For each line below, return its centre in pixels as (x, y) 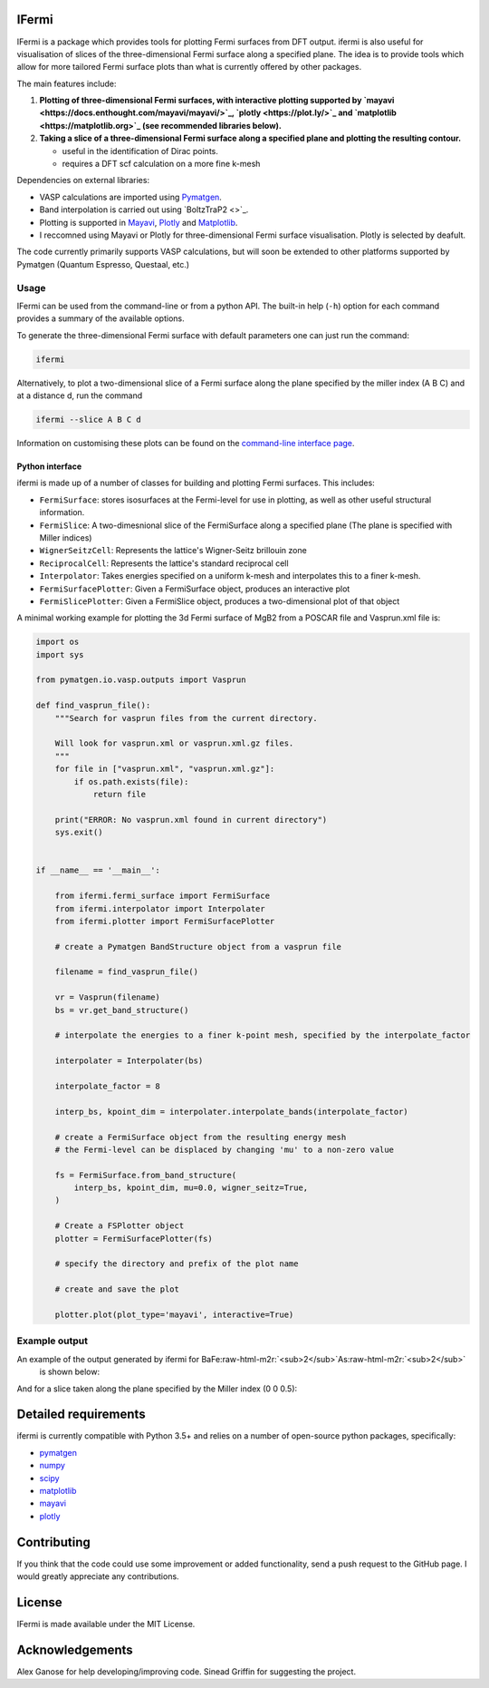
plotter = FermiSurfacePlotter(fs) (134, 1239)
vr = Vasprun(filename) (107, 997)
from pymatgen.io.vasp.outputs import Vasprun (141, 680)
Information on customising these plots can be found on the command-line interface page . (186, 444)
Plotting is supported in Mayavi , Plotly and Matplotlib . (139, 222)
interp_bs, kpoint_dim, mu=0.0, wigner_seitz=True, (191, 1188)
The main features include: (67, 83)
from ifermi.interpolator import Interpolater (160, 908)
